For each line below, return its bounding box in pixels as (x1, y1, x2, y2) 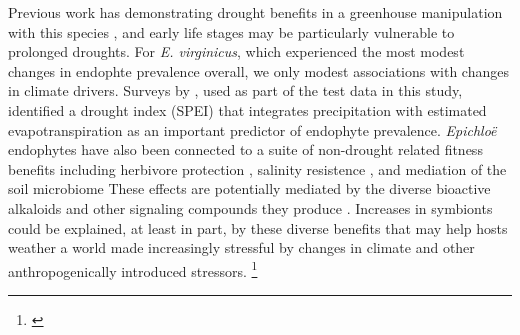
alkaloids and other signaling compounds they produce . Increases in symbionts (8, 197, 493, 218)
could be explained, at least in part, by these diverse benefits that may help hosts (8, 217, 508, 238)
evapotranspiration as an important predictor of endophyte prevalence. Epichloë (8, 119, 497, 140)
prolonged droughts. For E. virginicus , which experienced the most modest (8, 41, 465, 62)
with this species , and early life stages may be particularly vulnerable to (8, 21, 455, 42)
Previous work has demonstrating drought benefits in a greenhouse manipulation (8, 2, 503, 22)
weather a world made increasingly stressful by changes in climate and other (8, 237, 475, 258)
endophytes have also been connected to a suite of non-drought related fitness (8, 139, 483, 160)
